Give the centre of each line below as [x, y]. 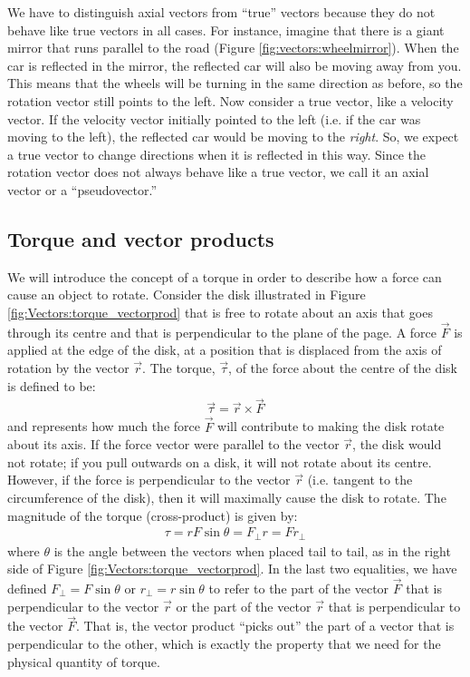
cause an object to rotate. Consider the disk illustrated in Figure [187, 294]
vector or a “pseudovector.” [82, 189]
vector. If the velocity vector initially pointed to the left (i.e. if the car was [214, 118]
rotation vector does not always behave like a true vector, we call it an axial [218, 172]
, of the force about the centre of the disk [343, 367]
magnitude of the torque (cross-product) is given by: [153, 515]
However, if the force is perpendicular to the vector [149, 480]
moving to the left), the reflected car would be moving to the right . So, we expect [233, 137]
